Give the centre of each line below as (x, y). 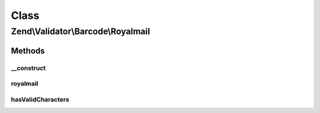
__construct (28, 68)
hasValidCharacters (40, 99)
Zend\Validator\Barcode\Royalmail (81, 31)
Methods (28, 51)
